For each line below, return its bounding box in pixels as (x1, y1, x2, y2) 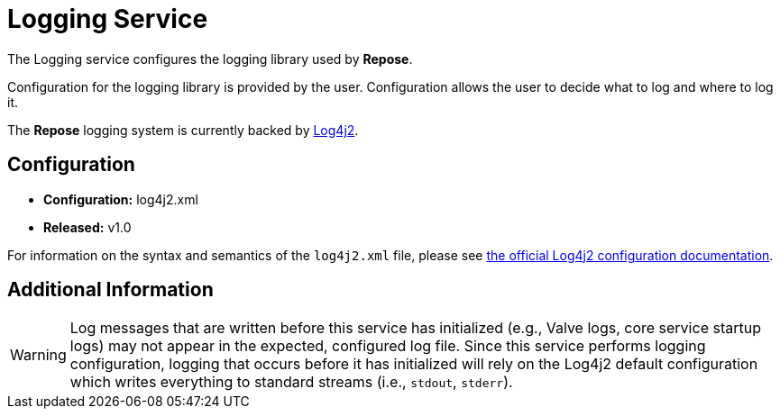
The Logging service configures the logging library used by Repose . (7, 50, 413, 67)
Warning (10, 346, 67, 365)
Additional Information (7, 278, 214, 302)
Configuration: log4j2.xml (43, 191, 198, 207)
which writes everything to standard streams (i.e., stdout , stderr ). (69, 373, 513, 392)
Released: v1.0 (43, 219, 132, 235)
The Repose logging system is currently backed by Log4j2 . (7, 122, 359, 138)
